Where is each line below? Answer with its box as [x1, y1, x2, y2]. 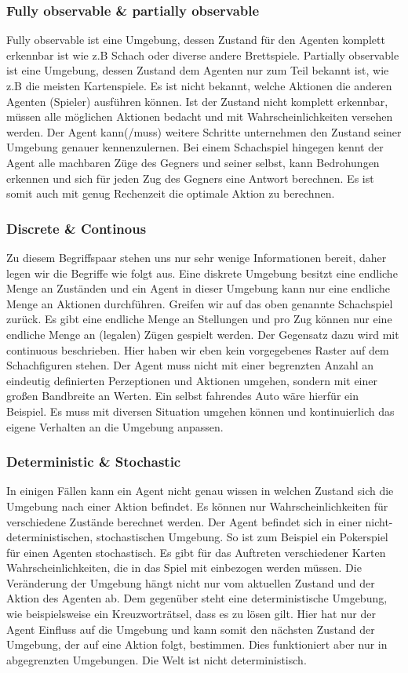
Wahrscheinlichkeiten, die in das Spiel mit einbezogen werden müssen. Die [6, 559, 362, 576]
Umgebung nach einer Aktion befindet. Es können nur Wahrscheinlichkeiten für [6, 497, 388, 514]
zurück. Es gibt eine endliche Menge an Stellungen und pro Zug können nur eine [6, 311, 392, 327]
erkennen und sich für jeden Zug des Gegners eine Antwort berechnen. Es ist [6, 169, 374, 186]
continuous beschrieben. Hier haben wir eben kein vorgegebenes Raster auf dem [6, 341, 389, 358]
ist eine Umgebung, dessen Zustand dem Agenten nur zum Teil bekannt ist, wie [6, 62, 389, 78]
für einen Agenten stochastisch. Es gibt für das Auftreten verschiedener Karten [6, 544, 386, 560]
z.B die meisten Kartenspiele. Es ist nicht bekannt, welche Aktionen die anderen [6, 78, 392, 93]
